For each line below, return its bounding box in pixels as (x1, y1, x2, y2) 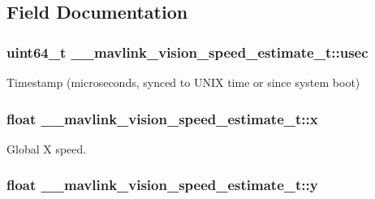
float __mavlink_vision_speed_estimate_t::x (6, 108, 318, 128)
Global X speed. (6, 140, 87, 157)
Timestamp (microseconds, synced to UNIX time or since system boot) (6, 74, 360, 90)
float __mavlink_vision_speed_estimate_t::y (6, 175, 318, 195)
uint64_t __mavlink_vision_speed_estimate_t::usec (6, 41, 369, 62)
